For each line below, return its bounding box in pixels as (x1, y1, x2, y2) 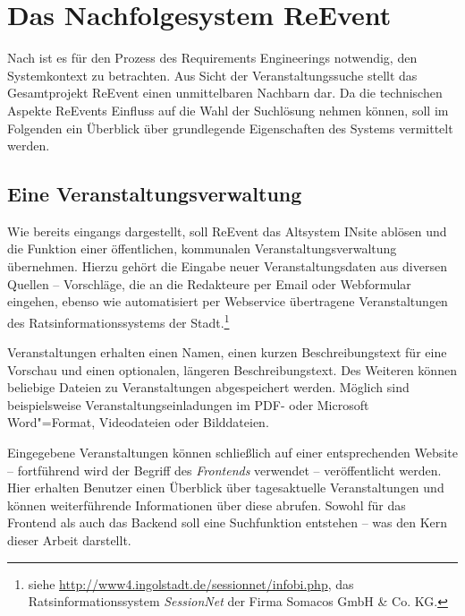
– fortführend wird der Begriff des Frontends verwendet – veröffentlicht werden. (7, 460, 442, 479)
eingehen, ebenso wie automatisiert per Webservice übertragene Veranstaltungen (7, 292, 448, 311)
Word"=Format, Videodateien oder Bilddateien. (7, 413, 269, 432)
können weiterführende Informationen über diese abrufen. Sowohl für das (7, 495, 406, 514)
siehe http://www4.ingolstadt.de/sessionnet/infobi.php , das (28, 574, 354, 593)
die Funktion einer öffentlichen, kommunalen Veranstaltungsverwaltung (7, 239, 397, 258)
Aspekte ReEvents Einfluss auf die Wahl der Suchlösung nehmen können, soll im (7, 100, 449, 119)
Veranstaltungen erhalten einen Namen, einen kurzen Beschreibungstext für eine (7, 343, 447, 362)
